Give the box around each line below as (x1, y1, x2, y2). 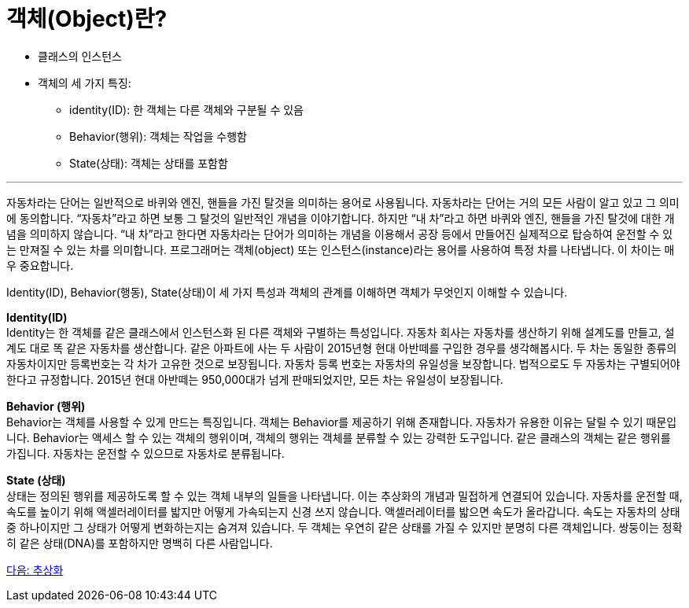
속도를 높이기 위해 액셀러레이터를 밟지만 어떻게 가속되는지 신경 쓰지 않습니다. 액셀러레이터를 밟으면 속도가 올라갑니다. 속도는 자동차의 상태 (6, 504, 680, 518)
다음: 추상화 (6, 562, 64, 577)
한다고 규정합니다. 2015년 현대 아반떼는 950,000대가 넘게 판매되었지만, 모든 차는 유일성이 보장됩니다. (6, 372, 503, 386)
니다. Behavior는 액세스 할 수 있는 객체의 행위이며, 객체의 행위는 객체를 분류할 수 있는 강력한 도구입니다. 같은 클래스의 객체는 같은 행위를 (6, 430, 671, 444)
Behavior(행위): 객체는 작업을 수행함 (69, 129, 247, 143)
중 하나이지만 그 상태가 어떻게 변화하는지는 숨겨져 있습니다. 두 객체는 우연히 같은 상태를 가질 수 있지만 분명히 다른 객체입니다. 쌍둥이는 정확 (6, 520, 683, 534)
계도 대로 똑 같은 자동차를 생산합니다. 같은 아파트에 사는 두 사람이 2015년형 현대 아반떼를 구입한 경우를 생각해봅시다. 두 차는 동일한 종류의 (6, 341, 677, 355)
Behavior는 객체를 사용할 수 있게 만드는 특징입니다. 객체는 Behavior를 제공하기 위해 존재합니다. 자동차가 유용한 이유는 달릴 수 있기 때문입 (6, 415, 677, 429)
